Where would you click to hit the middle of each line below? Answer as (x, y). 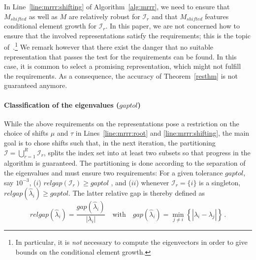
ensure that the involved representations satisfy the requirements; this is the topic (127, 35)
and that (164, 16)
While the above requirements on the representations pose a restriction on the (122, 123)
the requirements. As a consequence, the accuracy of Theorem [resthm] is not (121, 75)
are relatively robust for (104, 16)
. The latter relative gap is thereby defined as (136, 193)
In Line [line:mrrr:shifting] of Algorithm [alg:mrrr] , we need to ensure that (117, 6)
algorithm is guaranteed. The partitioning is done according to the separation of (125, 163)
